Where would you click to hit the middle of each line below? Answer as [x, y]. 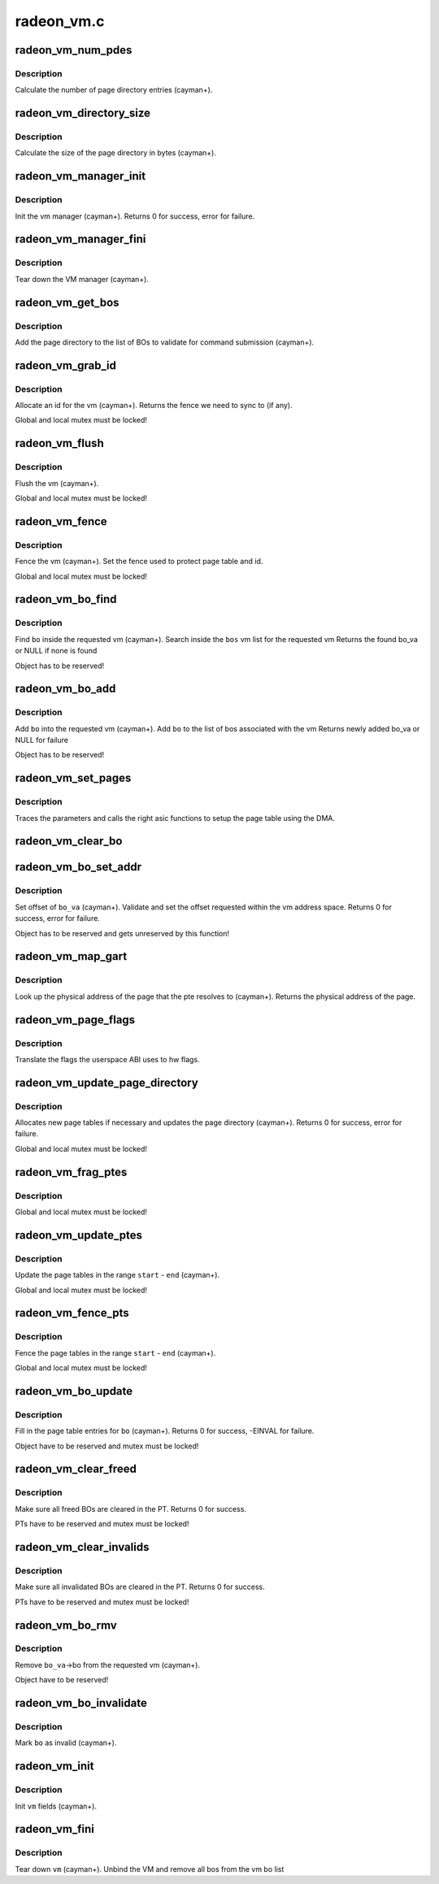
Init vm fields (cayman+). [56, 1806]
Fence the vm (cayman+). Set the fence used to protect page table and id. [139, 562]
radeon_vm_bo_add [65, 689]
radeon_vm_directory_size [83, 113]
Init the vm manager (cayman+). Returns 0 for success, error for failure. [135, 216]
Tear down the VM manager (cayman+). [82, 279]
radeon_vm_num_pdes [74, 50]
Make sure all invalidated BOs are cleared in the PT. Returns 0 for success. [140, 1587]
